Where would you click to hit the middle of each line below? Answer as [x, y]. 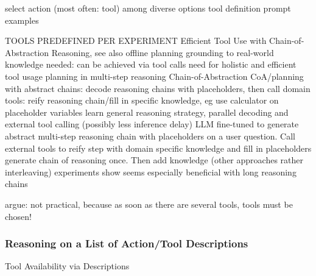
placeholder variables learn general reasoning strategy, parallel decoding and [147, 112]
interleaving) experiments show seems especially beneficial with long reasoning [151, 172]
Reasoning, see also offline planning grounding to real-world [163, 52]
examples [22, 20]
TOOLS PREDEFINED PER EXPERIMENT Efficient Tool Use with [136, 41]
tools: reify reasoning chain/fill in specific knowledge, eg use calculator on [142, 100]
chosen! [19, 216]
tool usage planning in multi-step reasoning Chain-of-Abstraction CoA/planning [154, 76]
